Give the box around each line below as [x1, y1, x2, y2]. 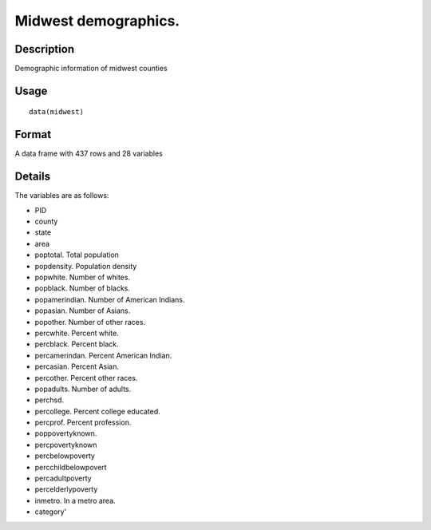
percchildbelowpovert [34, 462, 107, 472]
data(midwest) [29, 108, 84, 117]
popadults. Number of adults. [34, 384, 132, 394]
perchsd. [34, 395, 65, 405]
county [34, 216, 58, 227]
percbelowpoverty [34, 451, 96, 461]
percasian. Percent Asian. [34, 362, 120, 371]
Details [14, 170, 51, 184]
